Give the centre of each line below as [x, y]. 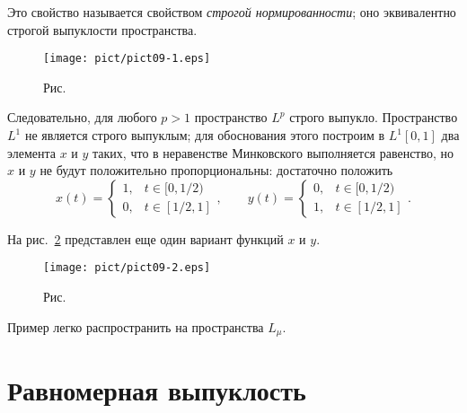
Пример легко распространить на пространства [136, 326]
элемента [32, 152]
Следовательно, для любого [82, 117]
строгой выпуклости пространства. [102, 29]
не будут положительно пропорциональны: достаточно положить [216, 170]
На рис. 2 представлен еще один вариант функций [145, 238]
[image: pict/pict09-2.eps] [127, 268]
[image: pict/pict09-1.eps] [127, 59]
